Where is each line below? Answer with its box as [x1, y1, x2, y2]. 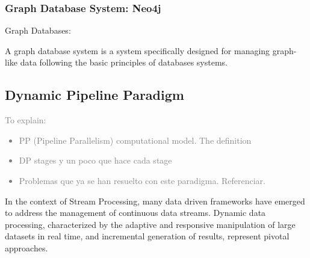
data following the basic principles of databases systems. [20, 56, 228, 69]
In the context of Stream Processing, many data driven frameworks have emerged [5, 194, 305, 207]
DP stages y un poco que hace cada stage [19, 154, 172, 167]
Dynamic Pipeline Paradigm [5, 85, 184, 104]
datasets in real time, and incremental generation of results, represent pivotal [5, 230, 290, 242]
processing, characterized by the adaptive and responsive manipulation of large [5, 218, 296, 230]
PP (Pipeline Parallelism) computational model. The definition [19, 134, 252, 146]
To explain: [5, 114, 46, 126]
